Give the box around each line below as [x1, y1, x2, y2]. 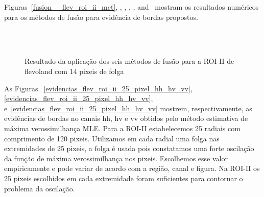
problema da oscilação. [4, 183, 75, 193]
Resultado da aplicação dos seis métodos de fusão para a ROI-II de [25, 56, 234, 66]
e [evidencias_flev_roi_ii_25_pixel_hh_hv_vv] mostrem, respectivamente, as [4, 103, 252, 113]
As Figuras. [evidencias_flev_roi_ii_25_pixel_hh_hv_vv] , [4, 83, 193, 93]
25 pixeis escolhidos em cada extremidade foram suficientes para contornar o [4, 173, 243, 183]
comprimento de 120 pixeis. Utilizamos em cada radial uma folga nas [4, 133, 220, 143]
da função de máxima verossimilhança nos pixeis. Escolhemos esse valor [4, 153, 228, 163]
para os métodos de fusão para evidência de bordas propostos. [4, 11, 198, 22]
